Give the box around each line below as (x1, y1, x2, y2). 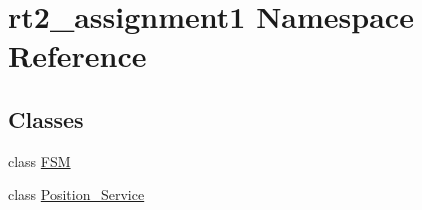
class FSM (8, 150, 71, 171)
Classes (8, 103, 84, 134)
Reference (8, 35, 147, 76)
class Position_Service (8, 184, 145, 205)
